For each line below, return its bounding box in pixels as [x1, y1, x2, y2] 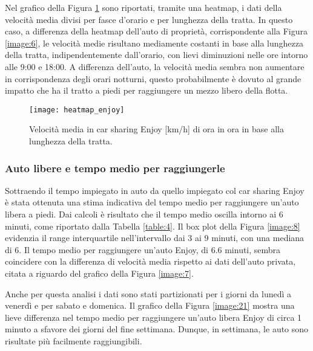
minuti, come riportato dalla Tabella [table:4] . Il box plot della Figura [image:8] [5, 219, 300, 232]
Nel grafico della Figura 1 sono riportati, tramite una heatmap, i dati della [5, 1, 282, 13]
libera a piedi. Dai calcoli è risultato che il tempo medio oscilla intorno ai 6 [5, 208, 283, 220]
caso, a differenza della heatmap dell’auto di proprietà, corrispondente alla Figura [5, 25, 308, 37]
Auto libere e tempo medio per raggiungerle [5, 160, 225, 175]
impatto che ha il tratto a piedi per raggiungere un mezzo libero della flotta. [5, 84, 288, 97]
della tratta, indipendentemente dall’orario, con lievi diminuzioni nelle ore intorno [5, 48, 308, 61]
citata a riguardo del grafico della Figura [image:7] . [5, 266, 194, 279]
